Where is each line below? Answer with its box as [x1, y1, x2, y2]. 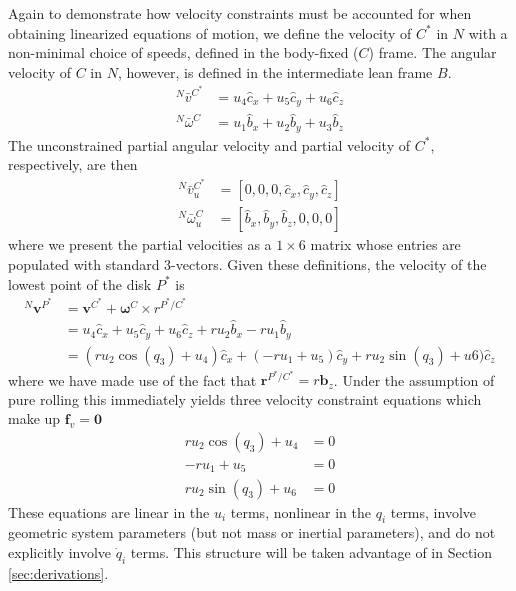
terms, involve [390, 501, 476, 522]
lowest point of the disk [8, 273, 152, 294]
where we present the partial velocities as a [8, 234, 272, 255]
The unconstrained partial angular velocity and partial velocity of [8, 134, 411, 155]
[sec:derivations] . [8, 562, 109, 583]
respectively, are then [8, 154, 138, 175]
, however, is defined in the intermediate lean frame [117, 61, 433, 82]
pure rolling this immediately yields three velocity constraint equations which [8, 388, 482, 409]
